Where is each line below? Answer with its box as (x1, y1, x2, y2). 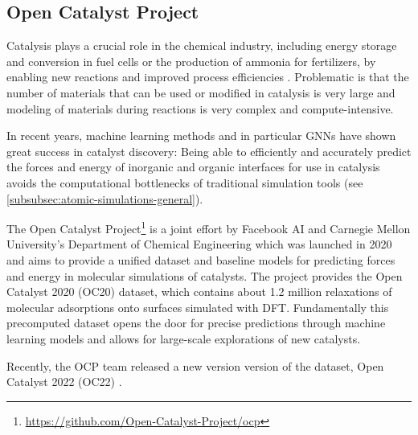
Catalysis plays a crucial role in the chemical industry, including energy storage (6, 37, 397, 54)
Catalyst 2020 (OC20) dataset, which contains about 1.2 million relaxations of (6, 283, 392, 300)
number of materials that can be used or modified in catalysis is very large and (6, 84, 395, 101)
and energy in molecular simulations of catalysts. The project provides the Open (6, 267, 403, 284)
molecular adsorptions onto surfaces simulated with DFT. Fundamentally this (6, 298, 389, 315)
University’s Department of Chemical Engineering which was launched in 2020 (6, 236, 392, 252)
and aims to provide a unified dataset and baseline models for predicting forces (6, 251, 395, 268)
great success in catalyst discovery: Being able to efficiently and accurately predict (6, 142, 412, 159)
